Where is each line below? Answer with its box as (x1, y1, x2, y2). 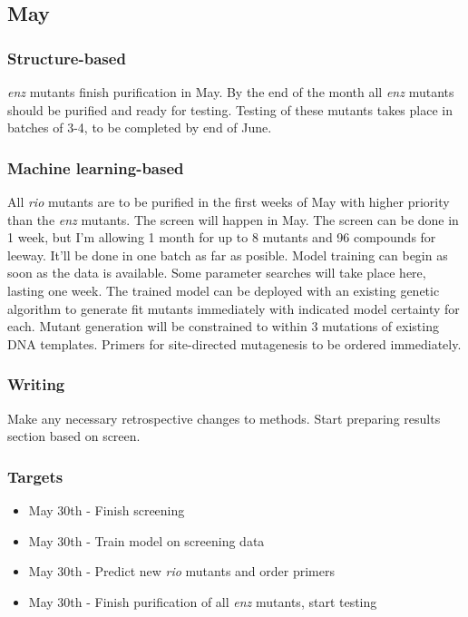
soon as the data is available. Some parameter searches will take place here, (7, 263, 426, 282)
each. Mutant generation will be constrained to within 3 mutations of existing (7, 317, 439, 336)
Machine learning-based (7, 156, 184, 179)
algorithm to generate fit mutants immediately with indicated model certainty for (7, 299, 460, 318)
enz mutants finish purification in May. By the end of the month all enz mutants (7, 83, 454, 101)
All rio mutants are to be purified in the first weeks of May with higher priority (7, 192, 450, 211)
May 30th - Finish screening (28, 500, 185, 519)
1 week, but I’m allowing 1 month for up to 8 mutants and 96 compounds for (7, 228, 436, 247)
